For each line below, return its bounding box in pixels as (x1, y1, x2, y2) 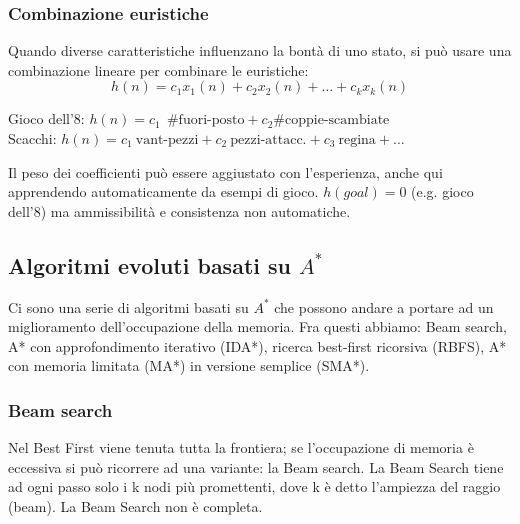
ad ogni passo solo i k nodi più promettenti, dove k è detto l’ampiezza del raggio (8, 476, 501, 497)
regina (338, 133, 376, 147)
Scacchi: (8, 128, 57, 148)
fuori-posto (178, 113, 245, 128)
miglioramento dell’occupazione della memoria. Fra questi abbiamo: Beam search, (8, 316, 507, 337)
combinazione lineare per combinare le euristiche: (8, 59, 309, 80)
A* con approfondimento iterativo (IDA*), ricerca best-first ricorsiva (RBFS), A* (8, 335, 507, 356)
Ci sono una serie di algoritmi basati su (8, 296, 249, 317)
